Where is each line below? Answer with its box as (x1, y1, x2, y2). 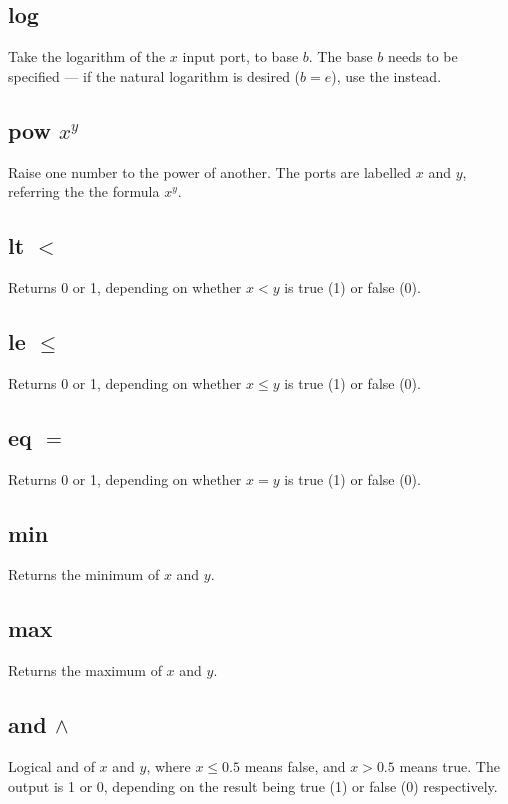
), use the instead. (331, 65, 442, 86)
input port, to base (182, 46, 299, 67)
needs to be (388, 46, 458, 67)
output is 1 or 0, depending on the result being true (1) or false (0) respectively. (8, 775, 498, 796)
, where (146, 755, 191, 776)
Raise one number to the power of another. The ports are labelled (8, 161, 412, 182)
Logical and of (8, 755, 95, 776)
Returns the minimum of (8, 564, 160, 585)
